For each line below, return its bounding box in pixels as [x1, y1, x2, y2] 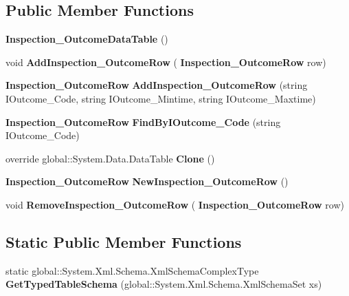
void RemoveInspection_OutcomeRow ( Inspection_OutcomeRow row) [5, 197, 345, 211]
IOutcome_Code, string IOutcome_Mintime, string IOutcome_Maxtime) [5, 91, 316, 105]
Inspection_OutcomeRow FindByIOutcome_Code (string [5, 114, 281, 129]
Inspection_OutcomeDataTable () [5, 32, 168, 46]
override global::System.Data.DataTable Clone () [5, 151, 215, 165]
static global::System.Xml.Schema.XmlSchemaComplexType [5, 263, 259, 277]
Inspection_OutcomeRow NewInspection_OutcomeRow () [5, 174, 289, 189]
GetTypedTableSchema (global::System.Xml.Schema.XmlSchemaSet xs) [5, 277, 322, 291]
